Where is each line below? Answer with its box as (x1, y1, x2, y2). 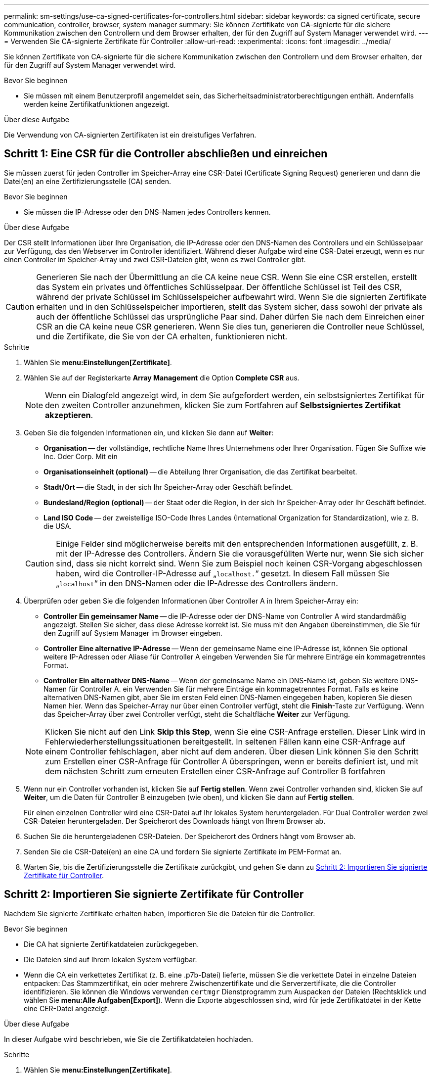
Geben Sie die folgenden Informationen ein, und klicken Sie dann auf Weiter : (24, 428, 274, 437)
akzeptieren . (45, 410, 93, 420)
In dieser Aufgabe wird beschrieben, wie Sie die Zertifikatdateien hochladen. (4, 1034, 253, 1043)
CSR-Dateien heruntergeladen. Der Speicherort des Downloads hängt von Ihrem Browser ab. (24, 816, 326, 825)
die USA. (43, 521, 72, 530)
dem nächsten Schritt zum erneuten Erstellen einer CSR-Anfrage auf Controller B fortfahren (45, 766, 386, 776)
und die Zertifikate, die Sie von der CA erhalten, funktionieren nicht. (36, 331, 288, 341)
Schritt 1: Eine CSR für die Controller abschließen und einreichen (4, 147, 328, 160)
